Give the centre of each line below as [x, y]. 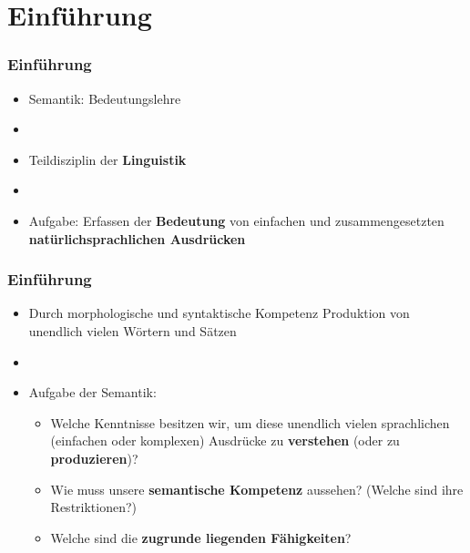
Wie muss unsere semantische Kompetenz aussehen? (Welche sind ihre [257, 489]
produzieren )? [94, 458]
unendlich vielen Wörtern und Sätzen [133, 330]
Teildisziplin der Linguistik [107, 159]
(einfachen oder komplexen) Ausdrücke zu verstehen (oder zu [225, 440]
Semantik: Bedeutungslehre [105, 98]
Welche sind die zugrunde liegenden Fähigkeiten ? [201, 537]
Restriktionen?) [94, 507]
